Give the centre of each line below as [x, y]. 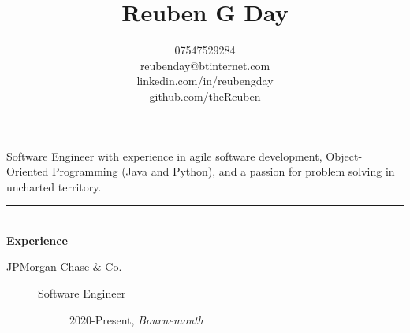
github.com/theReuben [205, 96]
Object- [344, 155]
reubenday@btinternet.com [205, 65]
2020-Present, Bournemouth [136, 319]
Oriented [28, 171]
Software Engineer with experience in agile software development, [164, 155]
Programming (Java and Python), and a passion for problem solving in [223, 171]
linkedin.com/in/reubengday [205, 81]
